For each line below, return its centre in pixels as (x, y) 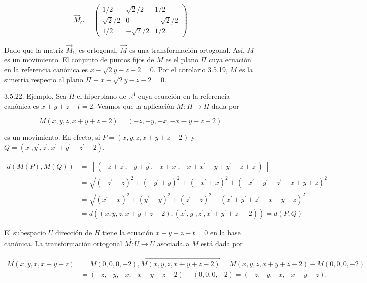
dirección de (74, 233)
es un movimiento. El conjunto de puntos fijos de (79, 59)
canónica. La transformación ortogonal (63, 243)
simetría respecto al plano (44, 79)
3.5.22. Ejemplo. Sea (35, 96)
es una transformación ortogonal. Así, (187, 49)
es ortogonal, (99, 49)
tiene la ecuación (128, 233)
